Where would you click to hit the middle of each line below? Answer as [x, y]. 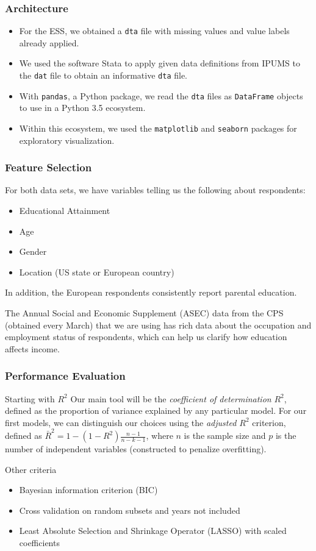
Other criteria [31, 469]
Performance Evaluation [65, 376]
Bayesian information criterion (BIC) [88, 490]
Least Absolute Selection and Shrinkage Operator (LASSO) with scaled [153, 531]
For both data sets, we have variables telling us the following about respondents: [155, 190]
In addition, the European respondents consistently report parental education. [151, 292]
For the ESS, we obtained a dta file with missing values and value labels [154, 31]
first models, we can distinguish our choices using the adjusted [121, 422]
